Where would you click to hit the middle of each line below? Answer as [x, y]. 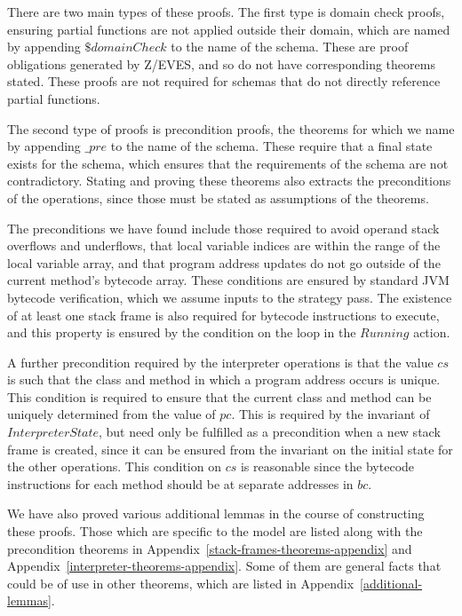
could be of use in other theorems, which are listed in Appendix [181, 583]
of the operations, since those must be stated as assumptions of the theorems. [218, 197]
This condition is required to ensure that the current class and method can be [219, 396]
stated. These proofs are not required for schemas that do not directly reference [224, 81]
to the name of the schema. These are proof [290, 47]
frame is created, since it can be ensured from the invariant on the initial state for [230, 449]
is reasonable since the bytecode [327, 466]
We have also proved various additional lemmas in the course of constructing [216, 513]
